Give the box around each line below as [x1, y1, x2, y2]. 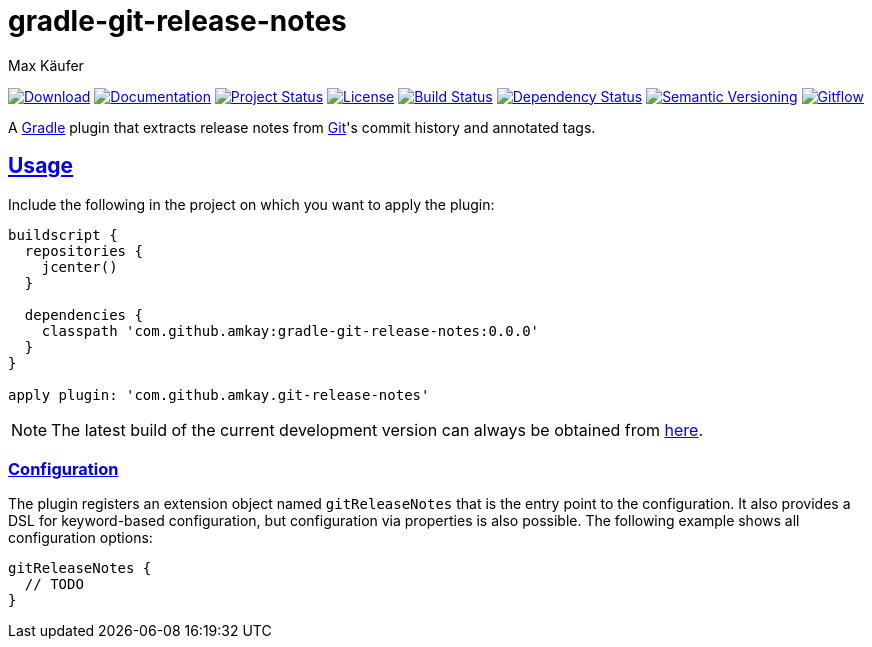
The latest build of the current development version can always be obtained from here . [51, 419, 704, 440]
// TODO [24, 576, 84, 593]
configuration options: [8, 529, 153, 547]
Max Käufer [8, 56, 84, 74]
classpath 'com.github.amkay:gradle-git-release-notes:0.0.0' [41, 322, 540, 339]
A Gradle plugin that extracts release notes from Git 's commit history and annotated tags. [8, 118, 596, 136]
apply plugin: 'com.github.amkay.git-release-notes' [8, 386, 430, 403]
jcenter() [41, 258, 118, 275]
